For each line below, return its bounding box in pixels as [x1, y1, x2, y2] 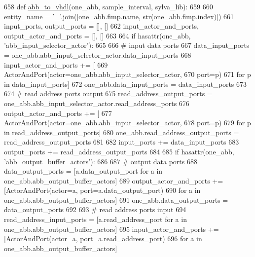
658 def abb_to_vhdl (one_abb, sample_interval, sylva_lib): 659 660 [4, 1, 213, 11]
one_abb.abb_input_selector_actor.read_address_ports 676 [4, 98, 189, 108]
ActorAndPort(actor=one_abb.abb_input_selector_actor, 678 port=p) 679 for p [4, 117, 251, 128]
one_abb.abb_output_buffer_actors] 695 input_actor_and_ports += [4, 223, 219, 234]
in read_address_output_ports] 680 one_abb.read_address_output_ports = [4, 127, 239, 137]
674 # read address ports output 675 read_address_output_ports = [4, 88, 213, 99]
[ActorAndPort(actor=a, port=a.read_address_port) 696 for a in [4, 233, 202, 244]
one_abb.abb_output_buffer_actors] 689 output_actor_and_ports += [4, 175, 223, 185]
